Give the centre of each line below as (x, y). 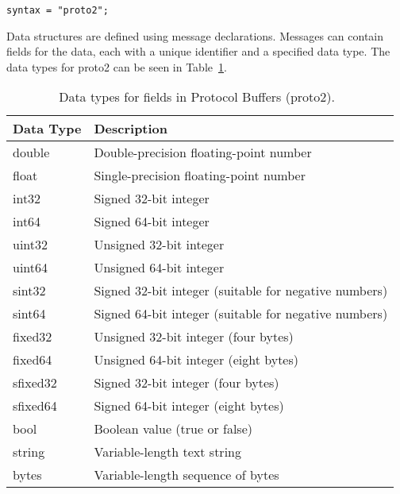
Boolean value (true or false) (173, 429)
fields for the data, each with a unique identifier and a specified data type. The (198, 51)
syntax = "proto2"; (58, 10)
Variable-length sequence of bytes (187, 475)
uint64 (31, 268)
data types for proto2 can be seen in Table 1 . (117, 66)
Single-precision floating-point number (200, 176)
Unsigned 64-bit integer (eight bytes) (196, 360)
